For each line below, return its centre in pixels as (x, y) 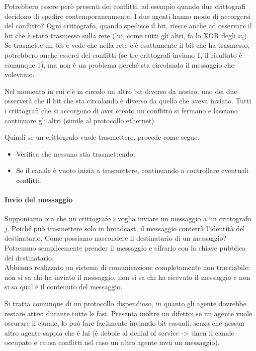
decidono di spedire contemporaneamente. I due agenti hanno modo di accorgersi (128, 16)
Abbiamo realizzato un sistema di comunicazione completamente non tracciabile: (127, 267)
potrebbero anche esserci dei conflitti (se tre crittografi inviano (100, 54)
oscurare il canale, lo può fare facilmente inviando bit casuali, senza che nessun (125, 323)
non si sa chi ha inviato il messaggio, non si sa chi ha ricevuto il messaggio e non (128, 277)
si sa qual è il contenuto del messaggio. (64, 287)
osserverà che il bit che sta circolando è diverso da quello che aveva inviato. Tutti (128, 101)
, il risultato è (221, 54)
